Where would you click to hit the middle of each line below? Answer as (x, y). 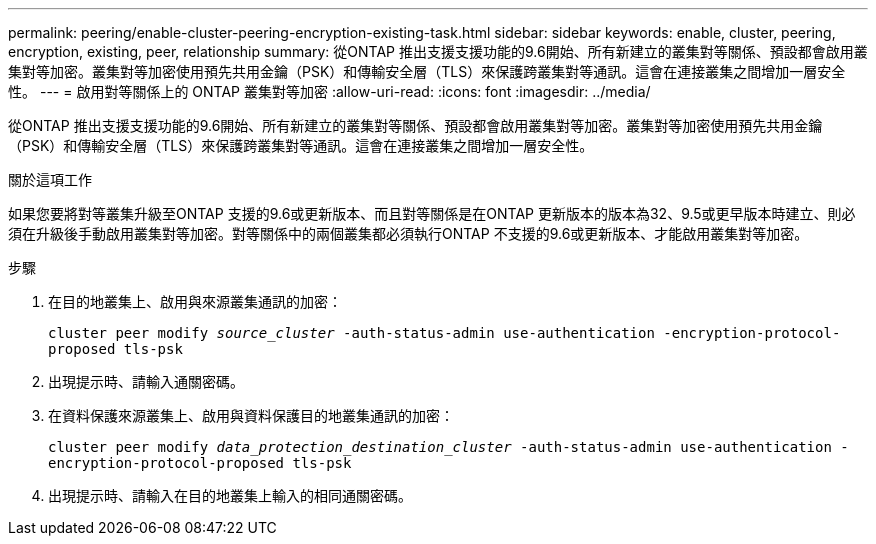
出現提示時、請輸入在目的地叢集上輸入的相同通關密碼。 (230, 495)
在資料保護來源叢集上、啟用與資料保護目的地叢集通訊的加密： (251, 415)
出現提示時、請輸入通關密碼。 (146, 381)
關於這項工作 (50, 179)
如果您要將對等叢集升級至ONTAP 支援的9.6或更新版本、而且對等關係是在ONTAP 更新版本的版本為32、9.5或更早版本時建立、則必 (432, 213)
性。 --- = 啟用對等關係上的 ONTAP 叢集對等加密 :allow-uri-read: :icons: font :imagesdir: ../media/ (329, 91)
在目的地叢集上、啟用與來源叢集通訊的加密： (195, 301)
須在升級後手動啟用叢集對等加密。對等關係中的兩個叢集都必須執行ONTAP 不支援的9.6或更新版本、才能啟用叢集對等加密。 (408, 233)
